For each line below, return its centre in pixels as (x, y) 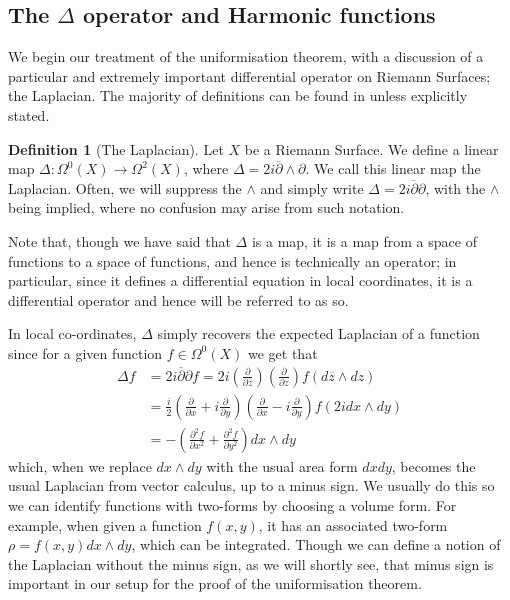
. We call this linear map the (393, 168)
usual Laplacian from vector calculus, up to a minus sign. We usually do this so (251, 485)
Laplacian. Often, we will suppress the (125, 187)
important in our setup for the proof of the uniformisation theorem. (215, 583)
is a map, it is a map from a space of (364, 240)
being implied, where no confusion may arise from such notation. (206, 207)
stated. (29, 114)
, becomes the (433, 465)
